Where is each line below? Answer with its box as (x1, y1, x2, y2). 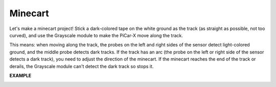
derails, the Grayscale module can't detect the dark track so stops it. (9, 63, 154, 69)
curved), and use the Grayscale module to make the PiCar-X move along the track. (9, 32, 183, 38)
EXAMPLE (9, 72, 32, 78)
